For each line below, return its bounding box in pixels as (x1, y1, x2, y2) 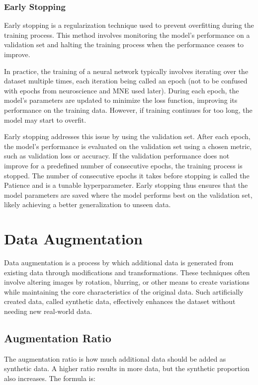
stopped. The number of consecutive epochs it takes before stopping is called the (4, 170, 250, 180)
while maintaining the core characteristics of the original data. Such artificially (4, 286, 244, 297)
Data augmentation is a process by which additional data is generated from (4, 257, 234, 268)
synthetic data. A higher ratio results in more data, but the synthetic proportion (4, 363, 250, 374)
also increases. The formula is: (4, 373, 95, 383)
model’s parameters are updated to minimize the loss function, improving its (4, 95, 238, 105)
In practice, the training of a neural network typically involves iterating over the (4, 66, 249, 76)
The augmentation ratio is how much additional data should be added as (4, 353, 226, 364)
